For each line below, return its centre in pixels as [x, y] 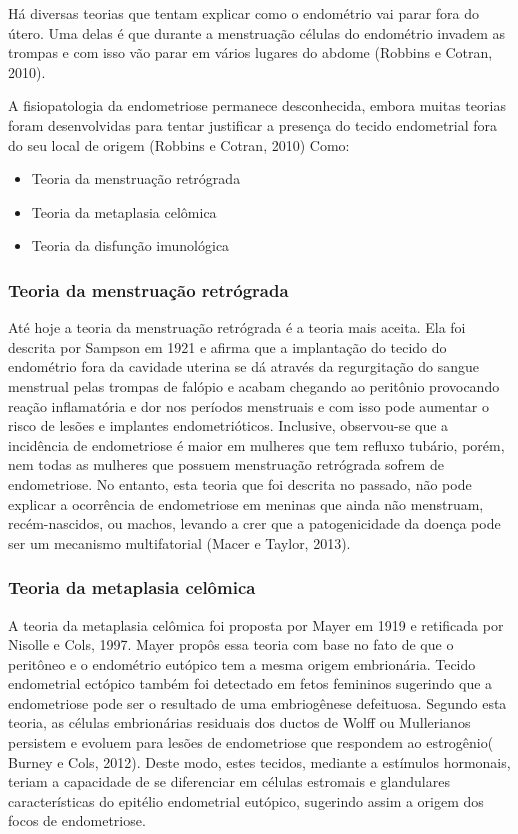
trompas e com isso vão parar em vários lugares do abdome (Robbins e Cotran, [250, 52]
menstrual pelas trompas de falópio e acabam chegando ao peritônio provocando [254, 385]
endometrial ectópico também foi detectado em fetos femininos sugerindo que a [250, 683]
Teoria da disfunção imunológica [130, 245]
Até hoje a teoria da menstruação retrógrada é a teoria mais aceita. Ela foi [237, 327]
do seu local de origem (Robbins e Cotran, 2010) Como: [179, 144]
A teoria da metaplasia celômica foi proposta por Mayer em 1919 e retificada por [256, 624]
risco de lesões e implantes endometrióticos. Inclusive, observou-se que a [228, 425]
